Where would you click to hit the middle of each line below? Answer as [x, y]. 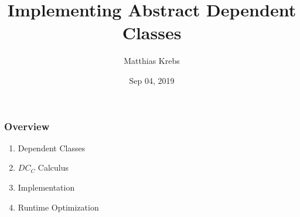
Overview [27, 126]
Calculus [53, 167]
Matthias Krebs [152, 61]
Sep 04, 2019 [152, 80]
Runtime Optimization [58, 207]
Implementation [46, 187]
